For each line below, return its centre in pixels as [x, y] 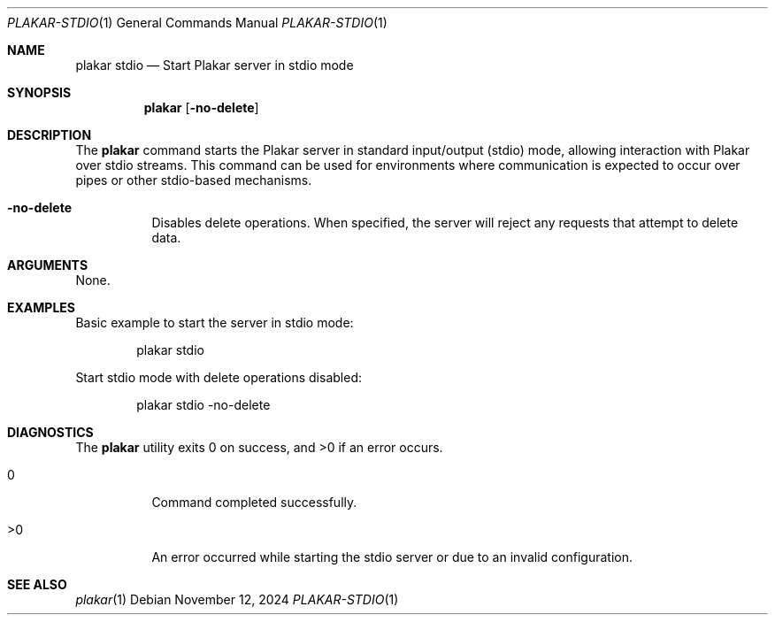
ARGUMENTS [48, 265]
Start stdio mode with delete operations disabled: [219, 377]
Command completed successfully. [254, 502]
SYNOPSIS [39, 92]
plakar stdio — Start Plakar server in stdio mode [215, 65]
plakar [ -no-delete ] [201, 108]
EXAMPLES [41, 307]
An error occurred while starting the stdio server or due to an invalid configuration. [392, 557]
